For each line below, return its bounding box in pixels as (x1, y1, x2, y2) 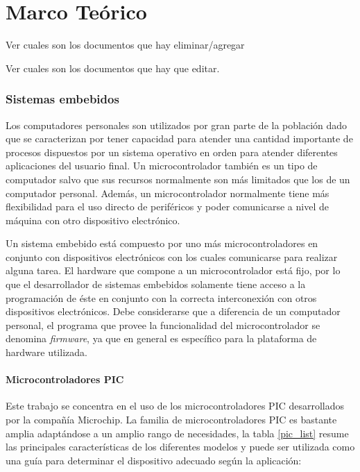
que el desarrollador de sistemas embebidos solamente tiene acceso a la (6, 277, 306, 292)
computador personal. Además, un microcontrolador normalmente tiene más (6, 185, 329, 200)
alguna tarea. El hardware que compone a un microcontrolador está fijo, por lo (6, 263, 341, 278)
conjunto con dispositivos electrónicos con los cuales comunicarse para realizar (6, 249, 338, 264)
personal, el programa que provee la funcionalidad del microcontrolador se (6, 317, 320, 332)
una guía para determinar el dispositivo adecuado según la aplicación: (6, 453, 302, 467)
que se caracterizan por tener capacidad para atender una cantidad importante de (6, 131, 353, 146)
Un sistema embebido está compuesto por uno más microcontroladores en (6, 236, 318, 251)
